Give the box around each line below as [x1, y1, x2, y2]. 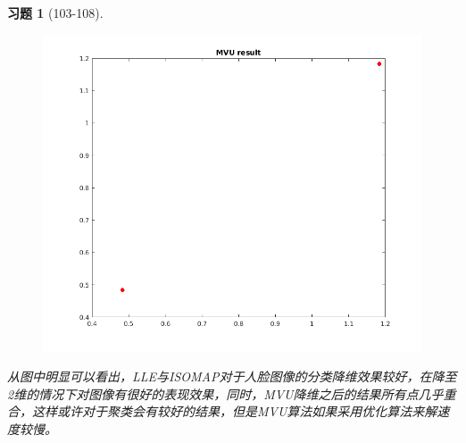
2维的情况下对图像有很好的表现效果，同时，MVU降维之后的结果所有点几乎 [7, 384, 444, 403]
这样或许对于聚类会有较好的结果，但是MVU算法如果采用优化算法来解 [31, 402, 437, 421]
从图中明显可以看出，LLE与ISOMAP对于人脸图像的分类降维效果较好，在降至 [7, 367, 457, 386]
